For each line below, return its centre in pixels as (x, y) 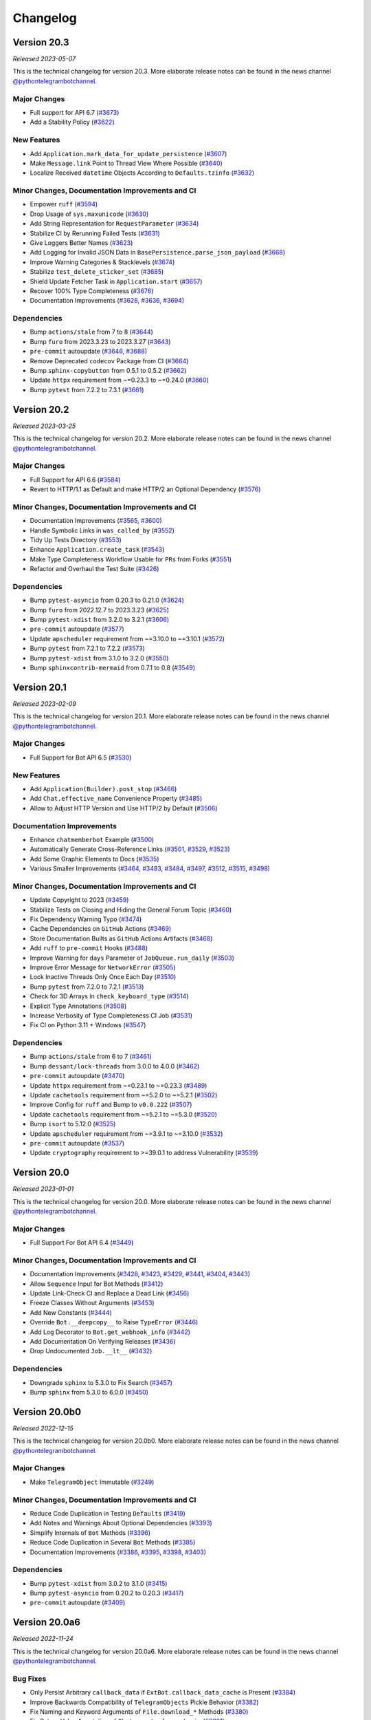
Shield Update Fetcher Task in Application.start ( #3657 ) (116, 281)
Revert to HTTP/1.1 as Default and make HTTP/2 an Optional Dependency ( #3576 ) (145, 489)
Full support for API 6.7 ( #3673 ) (75, 112)
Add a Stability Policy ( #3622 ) (72, 122)
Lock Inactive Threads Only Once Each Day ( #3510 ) (103, 977)
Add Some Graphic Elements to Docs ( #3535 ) (94, 859)
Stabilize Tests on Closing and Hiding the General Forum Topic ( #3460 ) (131, 910)
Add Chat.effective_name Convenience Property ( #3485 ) (116, 799)
